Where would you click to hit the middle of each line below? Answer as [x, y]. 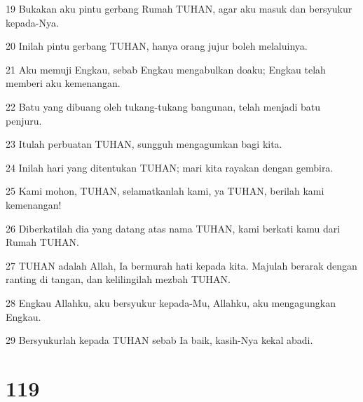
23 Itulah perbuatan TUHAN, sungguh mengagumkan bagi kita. [144, 144]
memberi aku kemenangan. [63, 83]
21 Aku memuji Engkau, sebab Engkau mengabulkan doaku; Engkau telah [166, 69]
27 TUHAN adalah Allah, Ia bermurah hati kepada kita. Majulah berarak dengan [181, 265]
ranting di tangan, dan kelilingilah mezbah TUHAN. [118, 279]
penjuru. [24, 120]
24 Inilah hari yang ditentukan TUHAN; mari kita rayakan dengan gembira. [170, 167]
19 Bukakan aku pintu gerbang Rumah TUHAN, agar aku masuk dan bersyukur [179, 8]
